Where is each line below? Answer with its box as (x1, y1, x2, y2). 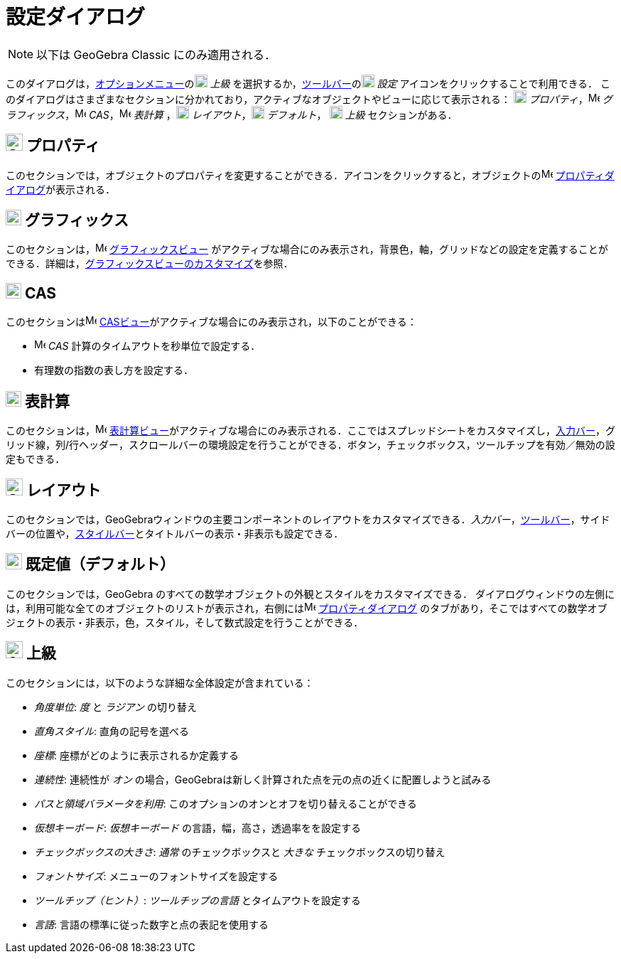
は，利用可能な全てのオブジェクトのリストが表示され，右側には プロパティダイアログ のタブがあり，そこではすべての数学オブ (6, 601, 607, 614)
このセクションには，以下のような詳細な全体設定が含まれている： (6, 676, 314, 689)
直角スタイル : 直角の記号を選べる (34, 724, 189, 737)
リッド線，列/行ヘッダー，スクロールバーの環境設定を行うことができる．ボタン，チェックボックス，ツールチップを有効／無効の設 (6, 439, 615, 451)
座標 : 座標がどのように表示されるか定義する (34, 749, 239, 761)
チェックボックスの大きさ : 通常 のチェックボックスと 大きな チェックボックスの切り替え (34, 845, 445, 858)
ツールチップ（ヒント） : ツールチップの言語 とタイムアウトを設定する (34, 894, 361, 906)
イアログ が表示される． (6, 183, 115, 195)
